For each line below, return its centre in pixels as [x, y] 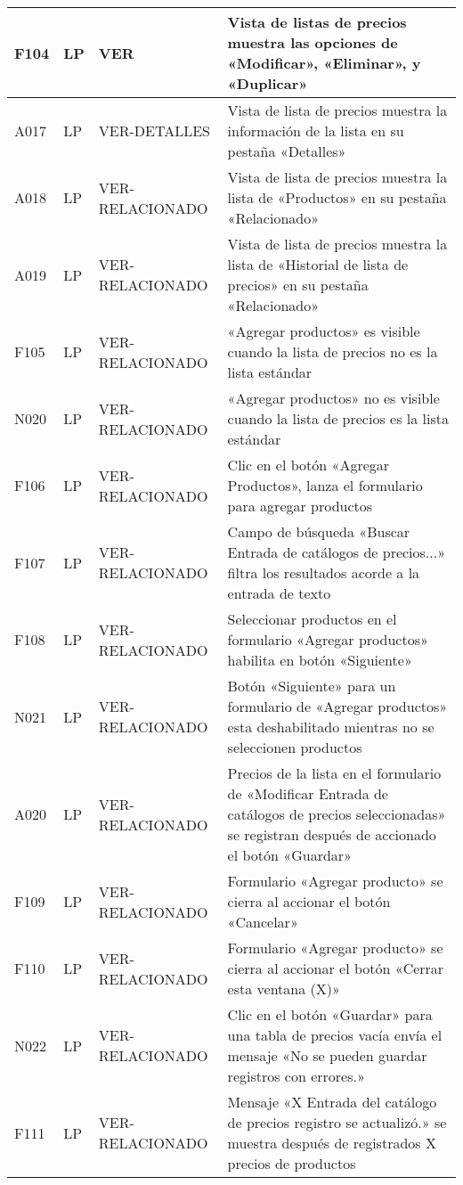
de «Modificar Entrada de [308, 793]
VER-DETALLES [154, 131]
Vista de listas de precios [317, 22]
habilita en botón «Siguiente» [320, 660]
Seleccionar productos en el [312, 619]
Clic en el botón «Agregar [309, 465]
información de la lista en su [316, 131]
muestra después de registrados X [332, 1143]
